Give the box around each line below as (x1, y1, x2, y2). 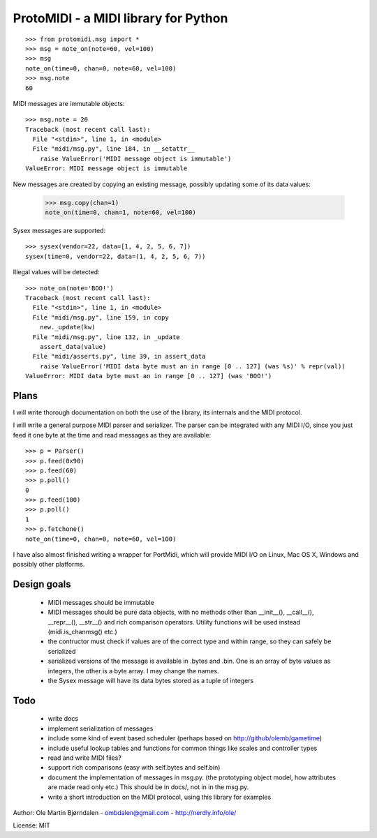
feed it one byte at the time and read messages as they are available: (13, 431, 212, 439)
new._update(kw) (39, 323, 96, 331)
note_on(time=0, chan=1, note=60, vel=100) (45, 209, 197, 216)
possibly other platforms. (13, 560, 85, 569)
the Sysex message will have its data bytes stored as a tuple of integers (47, 676, 254, 684)
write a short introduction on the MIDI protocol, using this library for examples (47, 793, 272, 801)
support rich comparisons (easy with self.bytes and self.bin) (47, 763, 221, 772)
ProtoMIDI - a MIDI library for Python (13, 10, 228, 26)
